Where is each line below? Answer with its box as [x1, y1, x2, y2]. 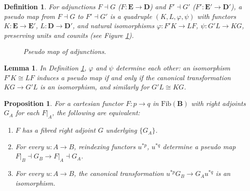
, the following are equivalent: [52, 107, 140, 118]
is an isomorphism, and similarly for [40, 82, 149, 92]
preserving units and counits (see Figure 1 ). [4, 30, 134, 40]
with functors [197, 11, 236, 21]
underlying [106, 125, 137, 135]
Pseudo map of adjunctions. [23, 46, 107, 56]
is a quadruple [110, 11, 152, 21]
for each [16, 107, 40, 118]
